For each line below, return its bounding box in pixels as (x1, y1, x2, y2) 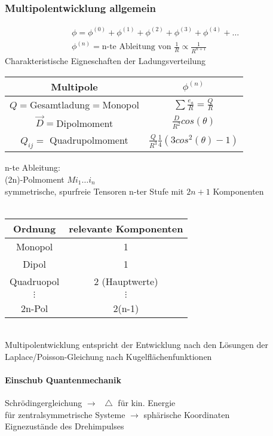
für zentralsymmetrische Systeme (5, 408, 125, 420)
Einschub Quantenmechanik (5, 374, 121, 386)
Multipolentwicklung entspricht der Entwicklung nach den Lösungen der (5, 338, 268, 351)
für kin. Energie (118, 396, 176, 409)
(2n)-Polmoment (5, 172, 65, 185)
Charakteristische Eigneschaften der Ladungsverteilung (5, 54, 206, 67)
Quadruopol (10, 274, 60, 288)
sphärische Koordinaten (143, 408, 230, 420)
